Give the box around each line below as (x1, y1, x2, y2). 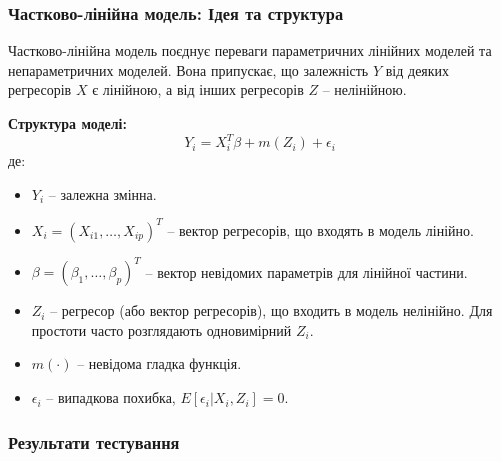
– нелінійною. (322, 79, 407, 100)
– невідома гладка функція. (77, 353, 242, 374)
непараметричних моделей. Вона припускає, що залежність (8, 59, 369, 80)
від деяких (385, 59, 450, 80)
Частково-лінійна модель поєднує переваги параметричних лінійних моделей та (8, 40, 492, 61)
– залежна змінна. (48, 183, 157, 204)
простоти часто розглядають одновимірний (31, 319, 292, 340)
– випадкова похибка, (46, 387, 176, 408)
